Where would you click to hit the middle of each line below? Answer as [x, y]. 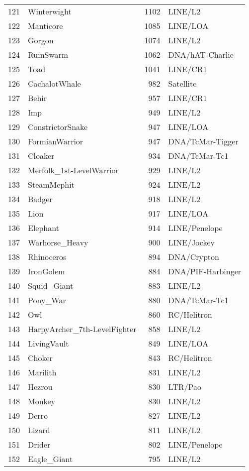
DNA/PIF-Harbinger [205, 271]
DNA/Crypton [194, 257]
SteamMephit [51, 184]
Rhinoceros [47, 257]
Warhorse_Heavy [58, 242]
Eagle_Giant [50, 459]
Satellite [182, 83]
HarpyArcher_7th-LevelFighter [82, 329]
